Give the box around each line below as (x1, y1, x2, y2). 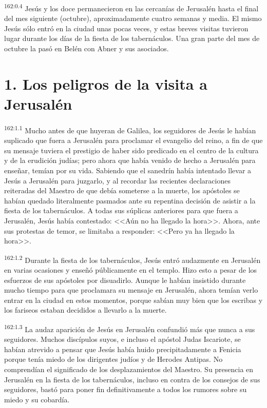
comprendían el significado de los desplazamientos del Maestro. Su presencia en (4, 363, 254, 374)
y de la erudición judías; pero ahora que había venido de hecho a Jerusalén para (4, 155, 256, 166)
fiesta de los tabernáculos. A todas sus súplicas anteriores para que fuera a (4, 205, 238, 216)
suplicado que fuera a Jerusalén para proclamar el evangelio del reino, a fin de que (4, 135, 263, 146)
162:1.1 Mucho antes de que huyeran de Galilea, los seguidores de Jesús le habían (4, 123, 256, 135)
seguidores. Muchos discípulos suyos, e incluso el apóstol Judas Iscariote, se (4, 334, 241, 344)
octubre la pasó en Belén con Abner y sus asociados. (4, 43, 169, 54)
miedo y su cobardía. (4, 394, 70, 404)
